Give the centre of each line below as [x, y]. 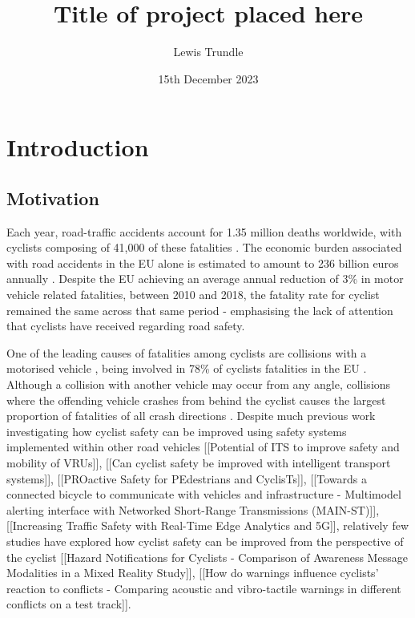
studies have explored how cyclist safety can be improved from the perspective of [205, 541]
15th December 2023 [208, 78]
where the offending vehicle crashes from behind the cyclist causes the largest [196, 400]
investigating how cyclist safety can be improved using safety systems [177, 431]
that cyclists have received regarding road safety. [126, 326]
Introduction [78, 147]
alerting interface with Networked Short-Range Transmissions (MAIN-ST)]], [193, 509]
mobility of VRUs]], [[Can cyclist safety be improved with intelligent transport [199, 463]
